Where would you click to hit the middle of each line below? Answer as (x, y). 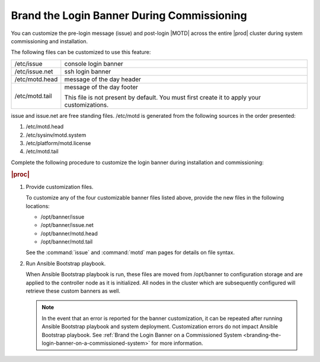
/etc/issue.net (34, 71)
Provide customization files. (60, 187)
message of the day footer (101, 87)
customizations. (87, 105)
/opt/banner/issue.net (67, 225)
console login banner (94, 63)
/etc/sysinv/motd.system (56, 135)
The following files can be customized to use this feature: (81, 52)
